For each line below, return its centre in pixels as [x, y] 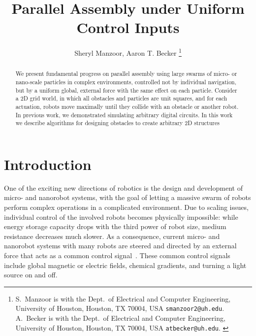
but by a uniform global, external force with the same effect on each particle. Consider [126, 90]
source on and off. [31, 275]
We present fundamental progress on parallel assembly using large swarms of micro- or [126, 74]
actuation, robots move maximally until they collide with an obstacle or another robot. [127, 106]
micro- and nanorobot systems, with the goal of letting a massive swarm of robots [128, 197]
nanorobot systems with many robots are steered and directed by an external [120, 246]
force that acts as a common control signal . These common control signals [117, 255]
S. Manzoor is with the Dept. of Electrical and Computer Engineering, [123, 298]
